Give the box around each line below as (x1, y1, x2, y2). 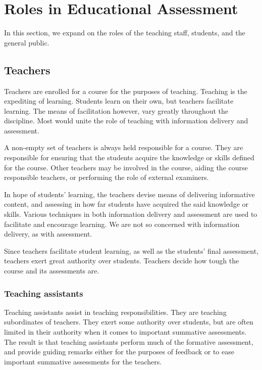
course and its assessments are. (4, 265, 99, 276)
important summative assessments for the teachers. (4, 356, 162, 366)
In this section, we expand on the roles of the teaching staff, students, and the (4, 27, 245, 38)
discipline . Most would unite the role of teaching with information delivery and (4, 115, 248, 126)
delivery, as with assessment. (4, 228, 92, 239)
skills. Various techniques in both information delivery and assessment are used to (4, 209, 257, 219)
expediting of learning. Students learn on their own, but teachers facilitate (4, 96, 234, 106)
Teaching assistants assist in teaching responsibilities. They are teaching (4, 306, 227, 317)
